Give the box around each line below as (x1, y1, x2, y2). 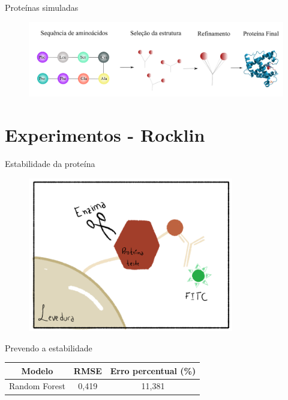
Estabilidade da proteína (5, 157, 95, 169)
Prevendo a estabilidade (5, 341, 92, 354)
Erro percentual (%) (110, 364, 196, 377)
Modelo (21, 364, 53, 377)
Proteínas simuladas (5, 1, 79, 13)
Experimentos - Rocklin (5, 123, 205, 147)
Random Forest (9, 380, 65, 392)
